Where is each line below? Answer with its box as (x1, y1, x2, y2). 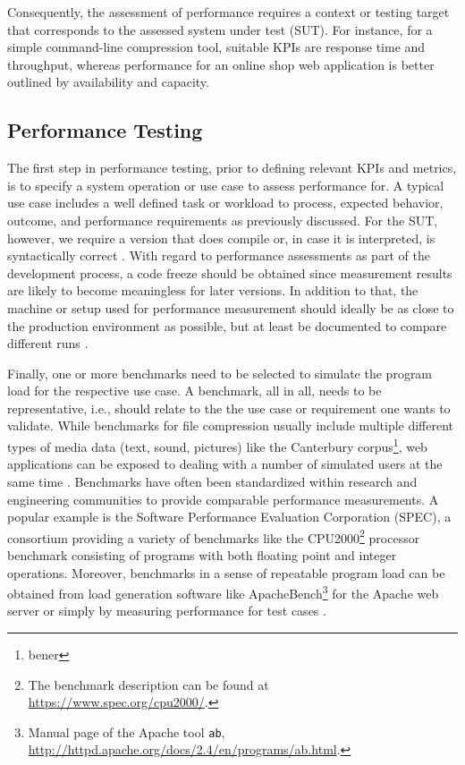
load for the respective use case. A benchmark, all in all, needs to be (7, 381, 382, 400)
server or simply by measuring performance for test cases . (7, 601, 326, 620)
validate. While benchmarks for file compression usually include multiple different (7, 416, 454, 435)
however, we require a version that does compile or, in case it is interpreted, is (7, 228, 435, 247)
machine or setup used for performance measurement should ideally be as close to (7, 298, 454, 317)
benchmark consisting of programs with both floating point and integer (7, 545, 397, 564)
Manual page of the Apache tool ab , (28, 722, 225, 741)
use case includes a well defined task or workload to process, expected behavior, (7, 193, 444, 212)
